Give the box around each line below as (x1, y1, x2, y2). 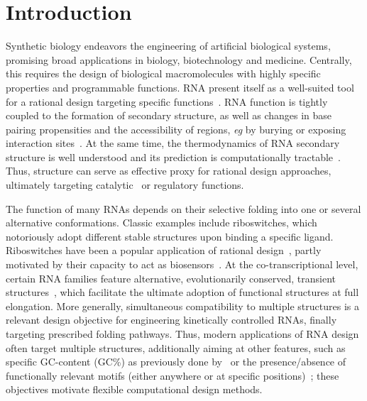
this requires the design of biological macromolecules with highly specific (6, 66, 321, 81)
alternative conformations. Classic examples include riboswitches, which (6, 215, 317, 230)
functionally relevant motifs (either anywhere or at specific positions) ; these (6, 368, 339, 383)
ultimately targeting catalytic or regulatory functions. (6, 177, 244, 192)
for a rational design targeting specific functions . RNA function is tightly (6, 94, 328, 109)
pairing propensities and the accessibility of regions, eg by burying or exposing (6, 121, 346, 136)
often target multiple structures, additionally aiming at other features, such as (6, 340, 346, 355)
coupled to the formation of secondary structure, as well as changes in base (6, 108, 332, 123)
